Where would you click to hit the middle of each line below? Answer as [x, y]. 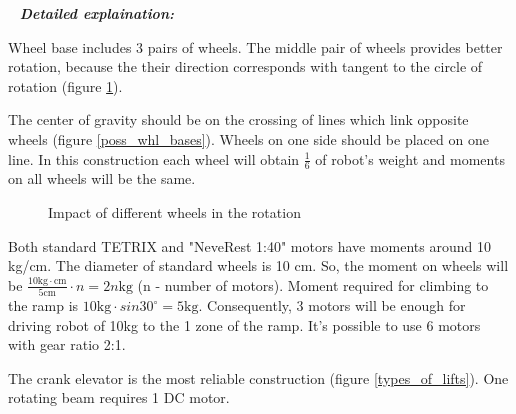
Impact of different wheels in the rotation [174, 211]
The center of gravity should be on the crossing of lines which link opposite [238, 119]
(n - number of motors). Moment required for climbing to [313, 284]
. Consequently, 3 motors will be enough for [332, 305]
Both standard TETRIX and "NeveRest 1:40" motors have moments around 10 [249, 245]
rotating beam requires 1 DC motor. [119, 397]
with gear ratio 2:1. [67, 344]
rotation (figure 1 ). [65, 85]
